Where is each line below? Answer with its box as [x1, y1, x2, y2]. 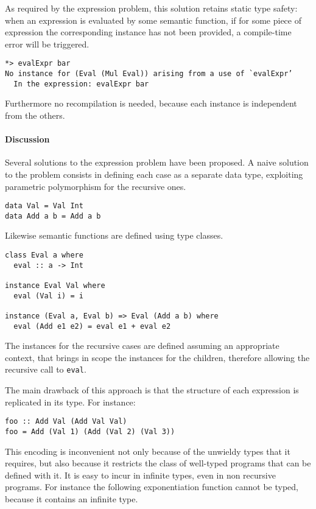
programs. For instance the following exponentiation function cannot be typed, [5, 480, 298, 493]
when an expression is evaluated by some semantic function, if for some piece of [5, 13, 301, 26]
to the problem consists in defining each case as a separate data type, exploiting [5, 167, 303, 180]
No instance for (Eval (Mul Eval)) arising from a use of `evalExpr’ [5, 69, 293, 79]
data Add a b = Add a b [5, 211, 101, 220]
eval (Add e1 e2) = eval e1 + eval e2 [13, 321, 171, 331]
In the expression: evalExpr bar [13, 79, 149, 88]
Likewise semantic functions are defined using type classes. [5, 229, 223, 242]
